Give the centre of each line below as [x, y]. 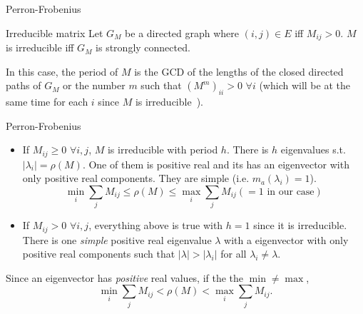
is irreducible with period [163, 150]
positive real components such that [99, 254]
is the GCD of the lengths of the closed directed [239, 71]
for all [234, 254]
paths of [24, 85]
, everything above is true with [156, 225]
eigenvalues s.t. [313, 150]
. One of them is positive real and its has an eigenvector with [216, 164]
